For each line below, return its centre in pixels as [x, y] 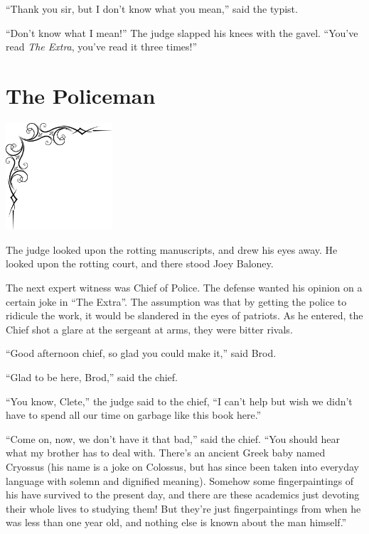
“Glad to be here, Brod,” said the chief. [92, 377]
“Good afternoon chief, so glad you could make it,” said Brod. [141, 353]
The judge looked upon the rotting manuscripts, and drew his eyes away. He [172, 249]
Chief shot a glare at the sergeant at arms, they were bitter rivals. [149, 329]
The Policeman [81, 95]
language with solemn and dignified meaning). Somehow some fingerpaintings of [180, 480]
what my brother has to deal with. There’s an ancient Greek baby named [166, 453]
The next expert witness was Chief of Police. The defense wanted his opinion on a [184, 287]
